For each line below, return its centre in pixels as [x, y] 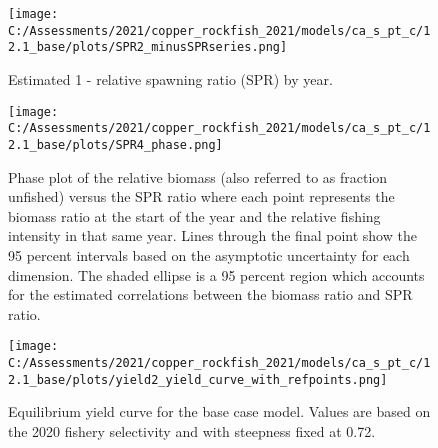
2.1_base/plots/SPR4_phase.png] [115, 144]
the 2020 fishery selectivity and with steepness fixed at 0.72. [192, 430]
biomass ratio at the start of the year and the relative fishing [194, 215]
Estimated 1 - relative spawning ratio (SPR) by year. [170, 78]
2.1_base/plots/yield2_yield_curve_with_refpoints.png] [198, 379]
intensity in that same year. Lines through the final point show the [212, 235]
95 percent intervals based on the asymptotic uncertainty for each [209, 254]
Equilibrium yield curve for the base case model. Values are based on [219, 411]
